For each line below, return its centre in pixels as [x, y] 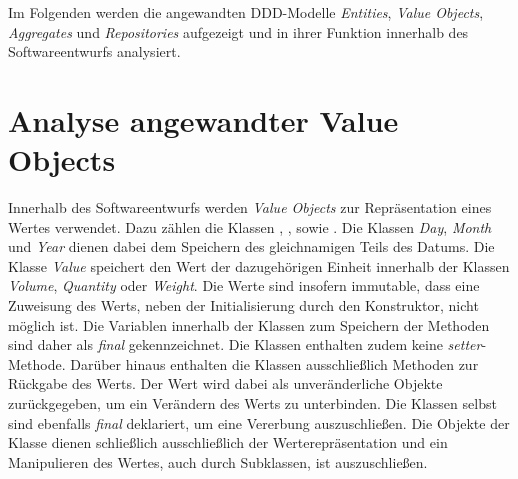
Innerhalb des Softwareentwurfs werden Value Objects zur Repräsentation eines [250, 207]
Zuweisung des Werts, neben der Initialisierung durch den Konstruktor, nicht [243, 305]
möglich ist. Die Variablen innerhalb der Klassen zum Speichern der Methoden [249, 324]
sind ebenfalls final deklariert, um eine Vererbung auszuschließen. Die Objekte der [259, 422]
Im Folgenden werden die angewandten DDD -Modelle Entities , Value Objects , [246, 12]
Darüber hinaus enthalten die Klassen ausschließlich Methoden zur [274, 363]
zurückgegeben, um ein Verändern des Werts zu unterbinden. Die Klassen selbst [252, 403]
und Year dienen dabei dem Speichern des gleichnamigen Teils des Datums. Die [251, 246]
